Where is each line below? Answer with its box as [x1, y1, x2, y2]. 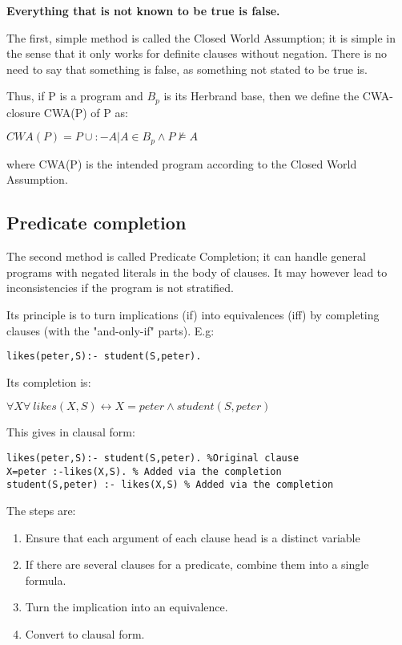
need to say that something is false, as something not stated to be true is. [6, 60, 368, 77]
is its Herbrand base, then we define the [163, 87, 360, 104]
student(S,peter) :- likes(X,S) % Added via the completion [6, 479, 334, 491]
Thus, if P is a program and [6, 87, 143, 104]
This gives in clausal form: [6, 424, 135, 440]
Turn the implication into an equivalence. [25, 598, 228, 615]
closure [6, 103, 41, 120]
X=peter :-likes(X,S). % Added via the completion [6, 465, 282, 477]
